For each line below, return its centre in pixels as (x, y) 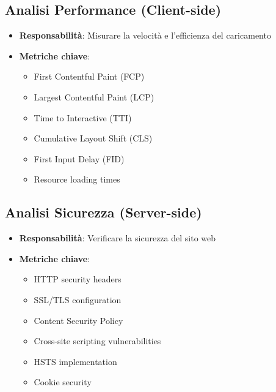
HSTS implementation (75, 361)
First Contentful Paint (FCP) (89, 76)
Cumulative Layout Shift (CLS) (93, 138)
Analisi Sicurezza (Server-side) (103, 212)
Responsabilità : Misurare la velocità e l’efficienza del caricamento (145, 35)
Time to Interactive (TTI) (83, 117)
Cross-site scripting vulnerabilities (97, 341)
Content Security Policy (78, 320)
